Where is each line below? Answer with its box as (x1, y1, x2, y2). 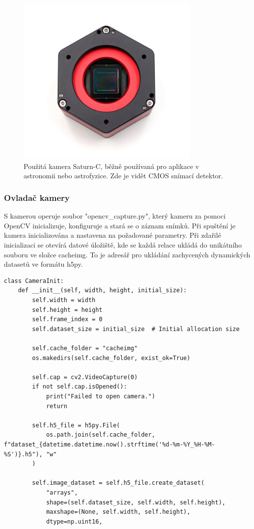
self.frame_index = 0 (32, 316, 103, 323)
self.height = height (32, 306, 103, 313)
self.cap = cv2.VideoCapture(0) (32, 373, 138, 381)
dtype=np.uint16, (46, 518, 103, 525)
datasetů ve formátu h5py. (4, 259, 83, 269)
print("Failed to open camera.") (46, 392, 155, 400)
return (46, 402, 67, 410)
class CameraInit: (4, 277, 64, 284)
